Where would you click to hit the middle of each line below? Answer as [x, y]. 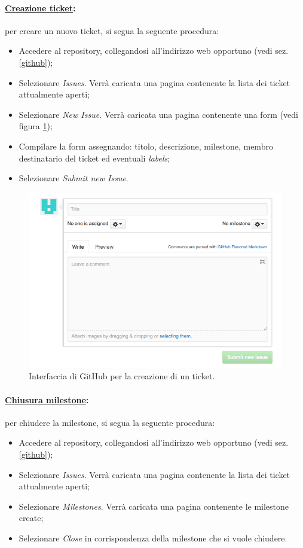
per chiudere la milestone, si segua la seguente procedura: [110, 422]
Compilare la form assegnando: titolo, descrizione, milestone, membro [146, 146]
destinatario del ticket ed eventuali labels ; [94, 158]
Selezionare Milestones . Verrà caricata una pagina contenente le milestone [154, 506]
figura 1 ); [36, 126]
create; [31, 518]
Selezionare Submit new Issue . [74, 178]
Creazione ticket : [40, 7]
